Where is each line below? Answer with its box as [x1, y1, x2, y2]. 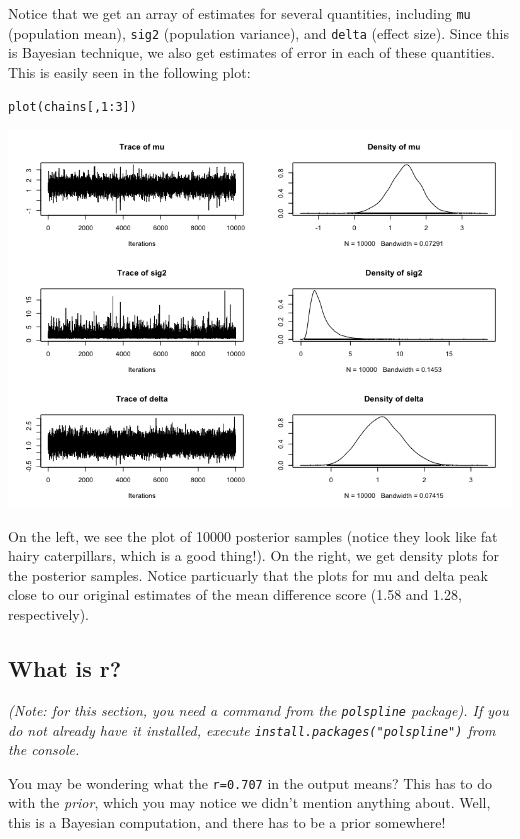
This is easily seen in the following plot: [8, 61, 251, 82]
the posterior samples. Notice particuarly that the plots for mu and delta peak [8, 564, 489, 585]
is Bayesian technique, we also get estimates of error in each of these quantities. [8, 42, 495, 63]
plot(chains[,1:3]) [8, 99, 137, 114]
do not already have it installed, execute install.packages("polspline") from [8, 719, 496, 740]
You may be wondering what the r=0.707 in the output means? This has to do [8, 772, 493, 793]
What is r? [8, 653, 122, 684]
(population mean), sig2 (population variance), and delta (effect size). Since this [8, 22, 509, 43]
